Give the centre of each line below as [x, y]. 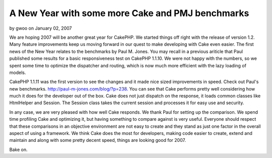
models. [18, 72]
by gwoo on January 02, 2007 [41, 28]
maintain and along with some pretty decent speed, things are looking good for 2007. [98, 140]
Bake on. [18, 149]
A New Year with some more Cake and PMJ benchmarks [129, 13]
